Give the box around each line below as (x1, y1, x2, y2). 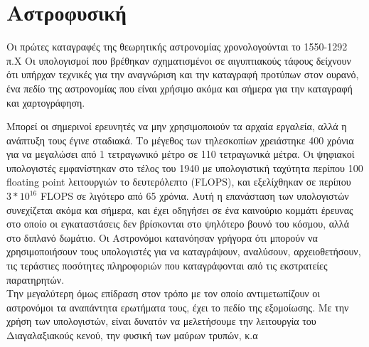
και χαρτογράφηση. (6, 95, 85, 110)
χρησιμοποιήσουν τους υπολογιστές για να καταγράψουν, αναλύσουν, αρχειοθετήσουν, (6, 244, 361, 259)
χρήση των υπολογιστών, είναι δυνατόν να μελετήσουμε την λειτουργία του (6, 314, 316, 329)
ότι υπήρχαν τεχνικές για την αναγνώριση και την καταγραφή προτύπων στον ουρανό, (6, 67, 359, 82)
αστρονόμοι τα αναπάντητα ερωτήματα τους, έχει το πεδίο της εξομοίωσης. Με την (6, 299, 349, 314)
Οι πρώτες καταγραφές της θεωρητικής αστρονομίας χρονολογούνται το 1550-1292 (6, 39, 348, 54)
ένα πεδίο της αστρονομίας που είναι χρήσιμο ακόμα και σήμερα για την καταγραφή (6, 80, 353, 95)
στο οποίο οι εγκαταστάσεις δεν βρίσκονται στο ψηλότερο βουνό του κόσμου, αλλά (6, 216, 349, 231)
